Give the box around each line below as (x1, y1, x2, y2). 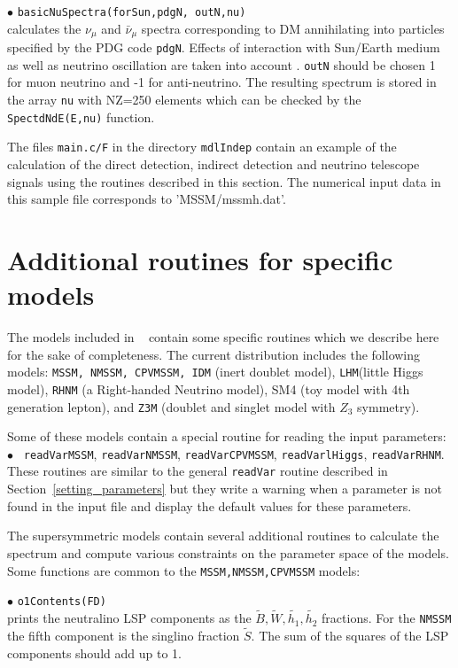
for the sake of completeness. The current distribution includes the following (7, 345, 421, 363)
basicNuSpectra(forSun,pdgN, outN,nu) (17, 6, 246, 19)
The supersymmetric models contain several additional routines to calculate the (7, 526, 439, 545)
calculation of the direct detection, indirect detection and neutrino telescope (7, 154, 420, 173)
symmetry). (357, 397, 420, 416)
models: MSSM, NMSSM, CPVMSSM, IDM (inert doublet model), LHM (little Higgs (7, 362, 423, 381)
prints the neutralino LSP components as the (7, 609, 252, 627)
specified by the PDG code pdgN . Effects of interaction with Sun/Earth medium (7, 38, 440, 57)
